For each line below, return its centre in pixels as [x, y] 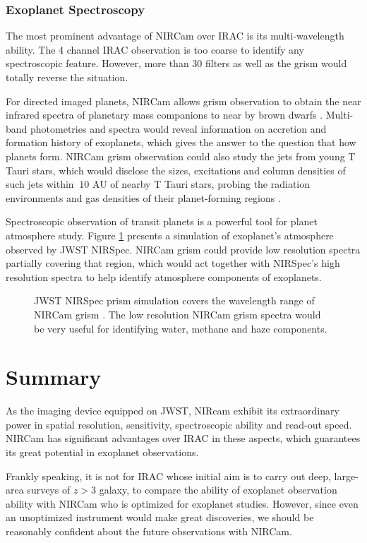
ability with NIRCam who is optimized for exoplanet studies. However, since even [182, 503]
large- [346, 476]
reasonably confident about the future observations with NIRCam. [149, 531]
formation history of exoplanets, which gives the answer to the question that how [181, 142]
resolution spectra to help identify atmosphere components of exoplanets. [164, 276]
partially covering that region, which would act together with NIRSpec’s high [173, 263]
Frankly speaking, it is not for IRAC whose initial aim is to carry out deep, [168, 476]
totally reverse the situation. [67, 77]
